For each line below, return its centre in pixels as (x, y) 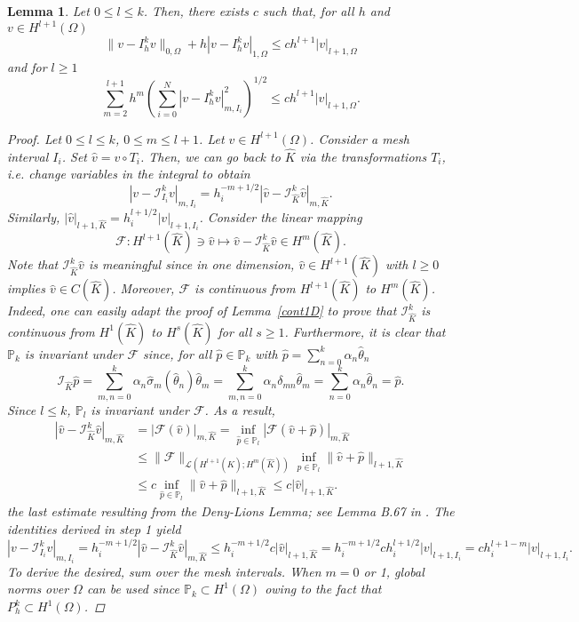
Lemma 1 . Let (48, 11)
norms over (38, 589)
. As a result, (240, 409)
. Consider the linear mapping (281, 217)
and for (27, 66)
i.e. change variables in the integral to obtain (129, 174)
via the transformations (363, 156)
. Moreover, (143, 288)
